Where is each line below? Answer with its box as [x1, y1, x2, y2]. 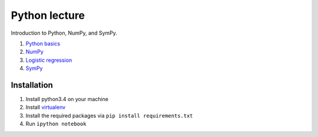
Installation [11, 80, 53, 90]
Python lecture [11, 9, 85, 22]
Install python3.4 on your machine [25, 96, 109, 103]
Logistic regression [25, 56, 72, 64]
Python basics [25, 40, 61, 47]
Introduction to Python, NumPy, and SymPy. [11, 29, 117, 36]
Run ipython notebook [25, 121, 87, 128]
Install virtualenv [25, 103, 66, 111]
